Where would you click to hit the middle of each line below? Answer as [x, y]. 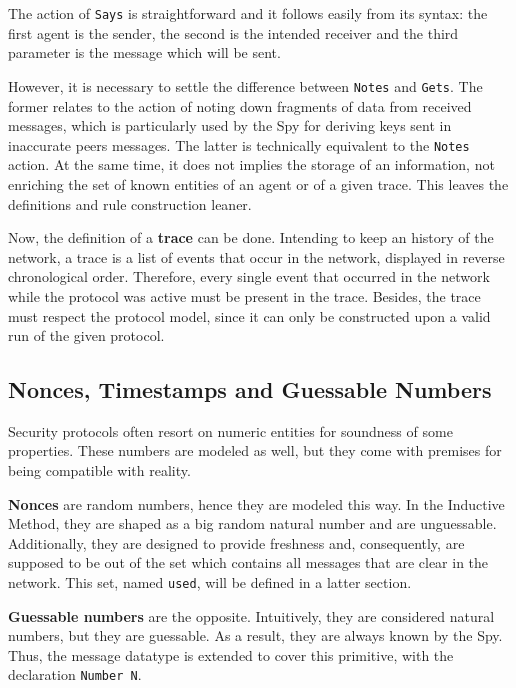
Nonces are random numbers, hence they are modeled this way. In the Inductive [256, 503]
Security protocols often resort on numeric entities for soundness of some [230, 430]
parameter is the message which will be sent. [144, 52]
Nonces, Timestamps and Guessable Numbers [250, 389]
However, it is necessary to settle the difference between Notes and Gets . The [245, 85]
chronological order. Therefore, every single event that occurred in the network [249, 276]
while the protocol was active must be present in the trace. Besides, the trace [244, 295]
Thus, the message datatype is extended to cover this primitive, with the [231, 654]
